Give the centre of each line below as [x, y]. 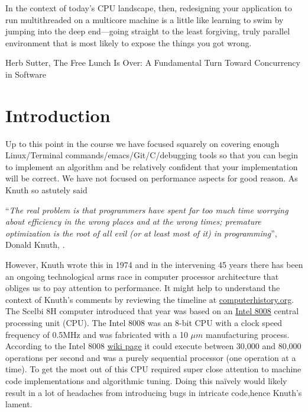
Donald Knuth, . [35, 245]
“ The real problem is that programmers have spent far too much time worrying [147, 210]
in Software [26, 74]
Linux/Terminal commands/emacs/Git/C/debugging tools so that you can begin [152, 155]
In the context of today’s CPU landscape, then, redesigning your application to [149, 8]
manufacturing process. [248, 334]
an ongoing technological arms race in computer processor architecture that [142, 276]
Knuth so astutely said [46, 190]
